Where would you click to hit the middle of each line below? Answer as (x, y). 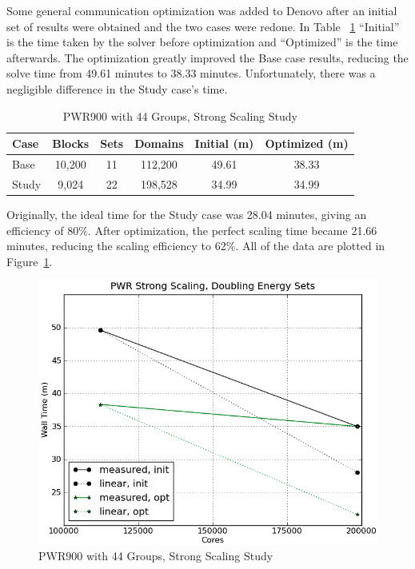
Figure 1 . (30, 261)
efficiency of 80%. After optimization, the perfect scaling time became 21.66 (192, 230)
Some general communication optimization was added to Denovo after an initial (202, 10)
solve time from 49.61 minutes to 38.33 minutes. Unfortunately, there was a (191, 73)
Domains (159, 143)
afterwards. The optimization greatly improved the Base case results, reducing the (207, 57)
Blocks (71, 143)
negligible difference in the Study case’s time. (117, 88)
